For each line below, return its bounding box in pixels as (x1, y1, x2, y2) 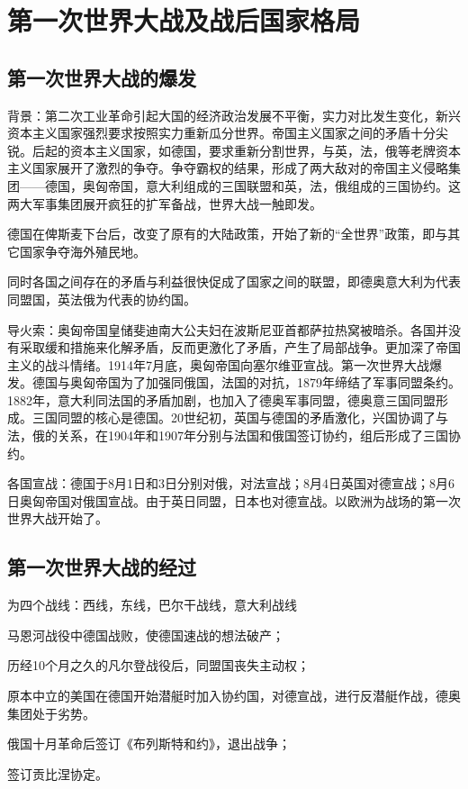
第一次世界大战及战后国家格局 (7, 2, 361, 39)
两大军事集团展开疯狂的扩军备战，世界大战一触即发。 (7, 194, 322, 213)
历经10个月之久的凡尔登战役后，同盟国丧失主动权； (7, 656, 310, 675)
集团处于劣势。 (7, 703, 95, 722)
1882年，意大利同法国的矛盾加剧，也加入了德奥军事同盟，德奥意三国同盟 (7, 390, 436, 409)
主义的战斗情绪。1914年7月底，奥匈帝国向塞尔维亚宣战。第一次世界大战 (7, 355, 429, 374)
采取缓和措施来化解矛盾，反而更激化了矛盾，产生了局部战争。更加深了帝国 (19, 338, 461, 357)
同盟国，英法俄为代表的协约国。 (7, 289, 196, 308)
